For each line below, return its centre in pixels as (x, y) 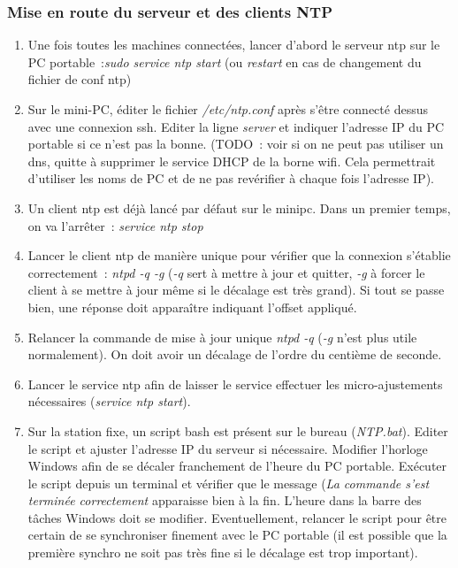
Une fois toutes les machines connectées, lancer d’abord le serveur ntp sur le (234, 45)
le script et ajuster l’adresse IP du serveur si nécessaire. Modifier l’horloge (228, 448)
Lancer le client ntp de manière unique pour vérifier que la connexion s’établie (239, 255)
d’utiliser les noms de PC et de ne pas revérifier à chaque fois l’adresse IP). (231, 178)
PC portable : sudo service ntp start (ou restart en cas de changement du (225, 61)
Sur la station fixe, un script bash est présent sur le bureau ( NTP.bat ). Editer (238, 430)
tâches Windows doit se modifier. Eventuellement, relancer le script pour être (237, 517)
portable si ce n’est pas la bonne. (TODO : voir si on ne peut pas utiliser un (236, 144)
